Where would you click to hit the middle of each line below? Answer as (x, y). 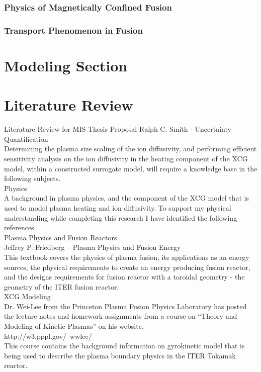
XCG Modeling (27, 296)
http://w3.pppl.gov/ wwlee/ (48, 336)
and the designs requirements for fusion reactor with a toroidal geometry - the (124, 277)
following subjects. (32, 178)
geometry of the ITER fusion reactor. (62, 286)
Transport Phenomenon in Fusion (73, 30)
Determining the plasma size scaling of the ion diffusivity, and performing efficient (130, 149)
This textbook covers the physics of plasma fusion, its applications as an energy (127, 257)
